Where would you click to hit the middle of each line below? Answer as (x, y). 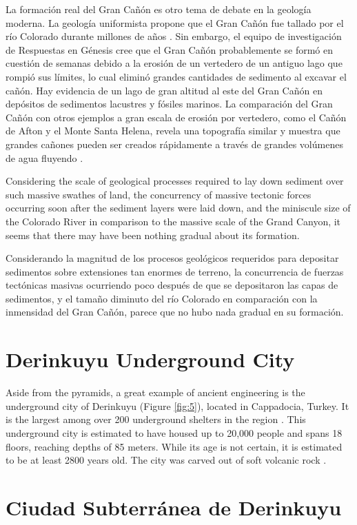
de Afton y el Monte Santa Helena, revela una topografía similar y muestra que (173, 131)
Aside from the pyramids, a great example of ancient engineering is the (155, 392)
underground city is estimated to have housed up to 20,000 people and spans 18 (174, 432)
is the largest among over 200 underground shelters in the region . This (156, 419)
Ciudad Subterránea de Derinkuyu (174, 507)
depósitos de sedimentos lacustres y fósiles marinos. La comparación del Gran (169, 104)
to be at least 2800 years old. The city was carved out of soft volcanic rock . (166, 460)
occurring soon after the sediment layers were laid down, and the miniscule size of (178, 208)
